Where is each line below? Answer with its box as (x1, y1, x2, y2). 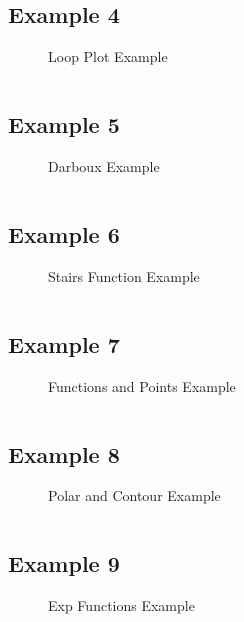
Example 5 (8, 109, 120, 140)
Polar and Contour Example (48, 485, 221, 506)
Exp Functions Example (48, 595, 195, 616)
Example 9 (8, 548, 120, 579)
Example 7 (8, 328, 120, 359)
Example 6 (8, 218, 120, 249)
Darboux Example (48, 156, 160, 176)
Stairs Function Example (48, 265, 200, 286)
